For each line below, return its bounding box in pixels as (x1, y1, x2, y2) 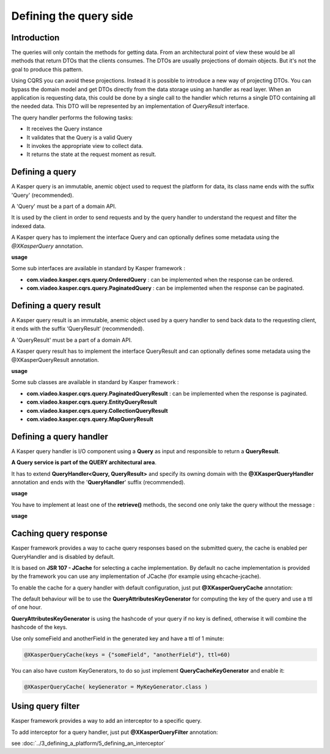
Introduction (11, 32, 60, 43)
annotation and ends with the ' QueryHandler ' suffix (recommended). (11, 479, 186, 486)
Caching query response (11, 528, 108, 539)
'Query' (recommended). (11, 191, 74, 199)
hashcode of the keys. (11, 624, 67, 631)
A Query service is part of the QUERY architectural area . (11, 459, 157, 466)
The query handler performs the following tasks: (11, 114, 133, 121)
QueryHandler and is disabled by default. (11, 553, 115, 560)
